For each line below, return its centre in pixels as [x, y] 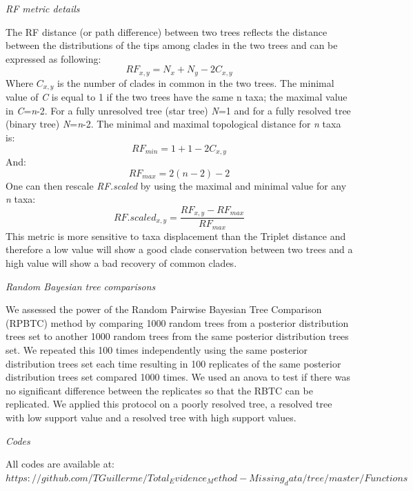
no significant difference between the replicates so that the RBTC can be [159, 390]
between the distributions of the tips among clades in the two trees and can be [172, 45]
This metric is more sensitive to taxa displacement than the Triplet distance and [176, 236]
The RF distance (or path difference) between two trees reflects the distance [167, 31]
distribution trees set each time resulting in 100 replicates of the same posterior [173, 363]
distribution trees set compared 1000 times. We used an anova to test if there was [178, 377]
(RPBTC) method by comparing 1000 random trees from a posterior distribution [177, 322]
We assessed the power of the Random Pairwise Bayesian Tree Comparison [164, 309]
